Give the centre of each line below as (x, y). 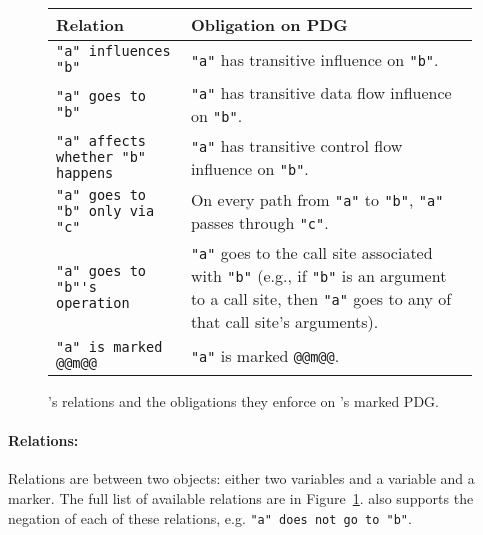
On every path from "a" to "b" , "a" (317, 199)
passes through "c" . (259, 222)
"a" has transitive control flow (296, 145)
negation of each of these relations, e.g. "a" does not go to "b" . (210, 517)
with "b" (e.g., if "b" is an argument (318, 275)
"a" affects (101, 141)
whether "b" (101, 157)
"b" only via (105, 211)
